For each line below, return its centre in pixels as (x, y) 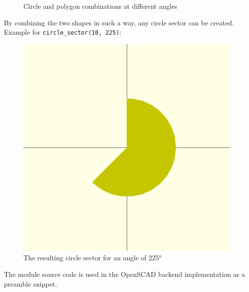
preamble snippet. (31, 283)
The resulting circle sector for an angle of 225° (93, 258)
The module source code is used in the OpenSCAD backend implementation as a (124, 274)
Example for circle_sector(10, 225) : (63, 32)
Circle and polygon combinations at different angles (100, 6)
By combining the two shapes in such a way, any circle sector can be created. (119, 22)
